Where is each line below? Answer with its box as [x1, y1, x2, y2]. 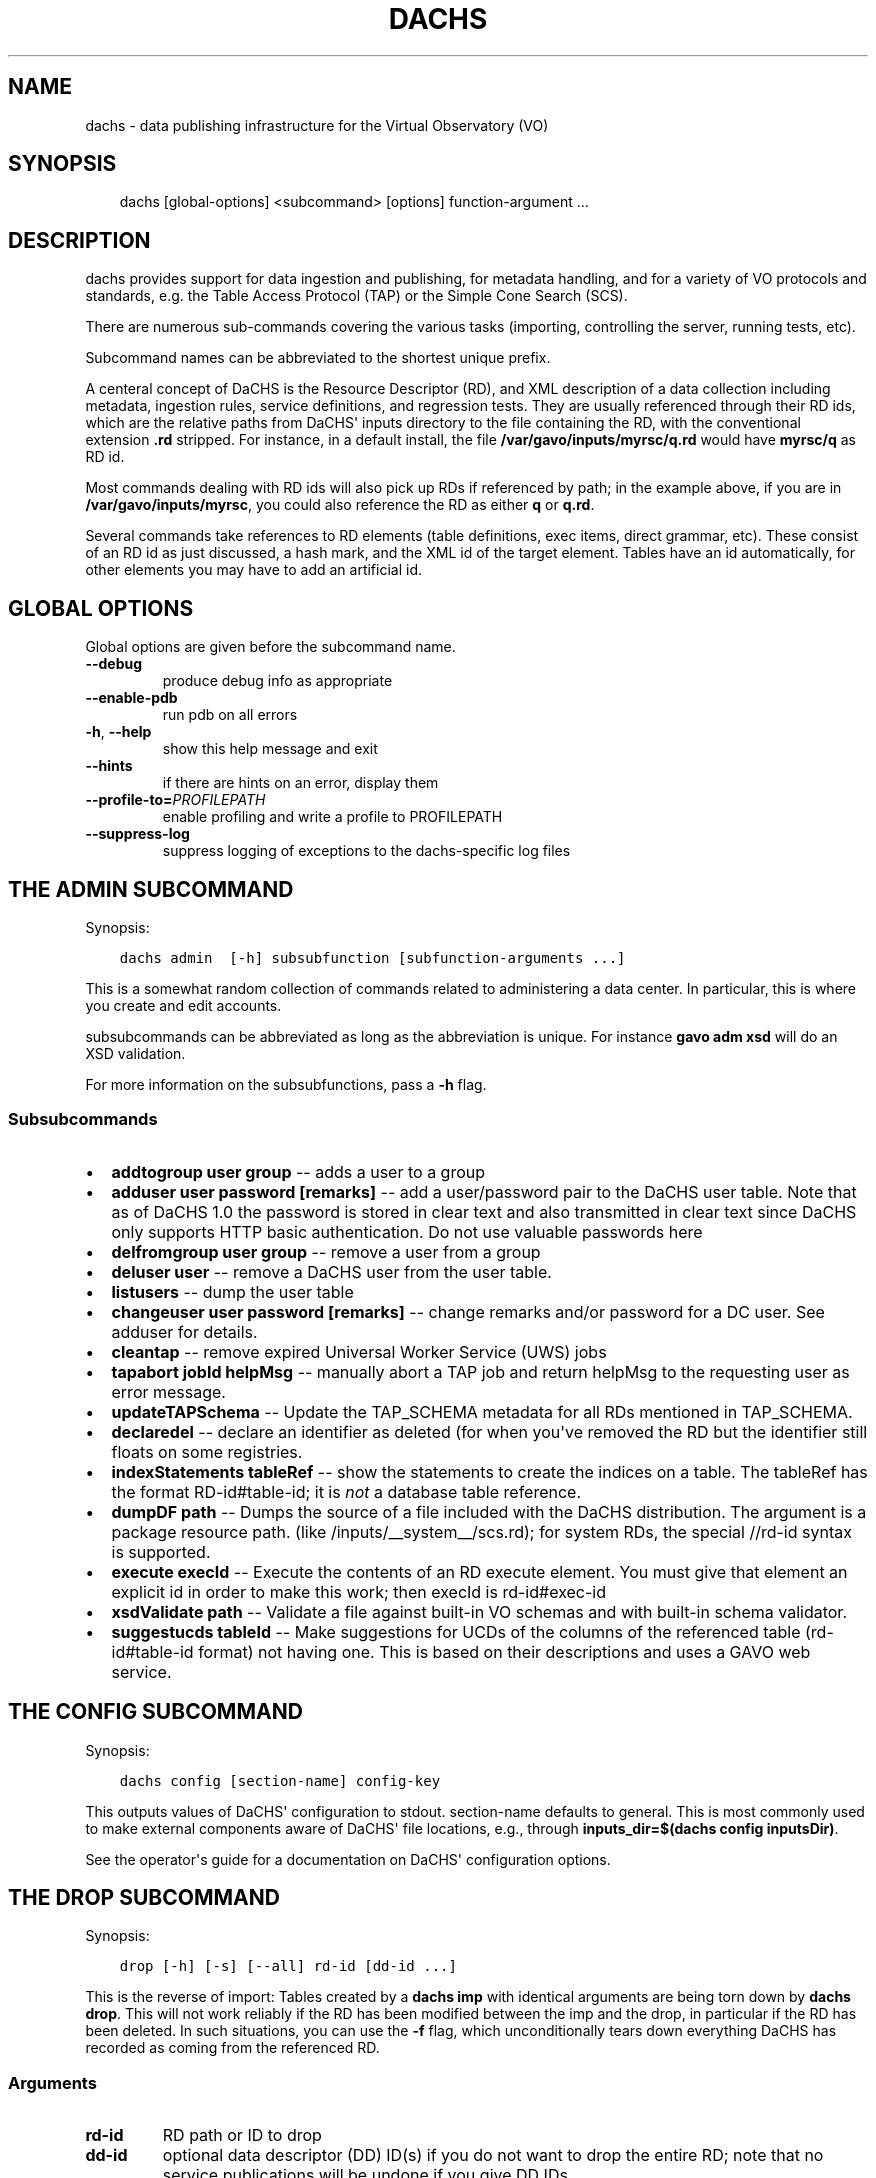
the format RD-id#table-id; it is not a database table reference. [111, 1481, 582, 1502]
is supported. [111, 1541, 211, 1562]
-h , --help [85, 723, 152, 741]
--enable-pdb [85, 689, 178, 707]
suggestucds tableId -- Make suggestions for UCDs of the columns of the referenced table [111, 1621, 801, 1642]
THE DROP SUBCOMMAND [8, 1884, 280, 1910]
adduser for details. [111, 1321, 258, 1342]
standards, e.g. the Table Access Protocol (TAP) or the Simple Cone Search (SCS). [85, 287, 628, 305]
